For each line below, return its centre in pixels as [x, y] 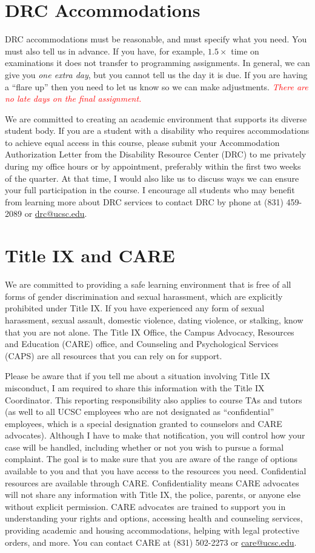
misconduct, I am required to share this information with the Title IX [135, 387]
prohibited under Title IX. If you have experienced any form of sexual [135, 308]
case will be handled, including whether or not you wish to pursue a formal [144, 447]
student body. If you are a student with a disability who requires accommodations [157, 131]
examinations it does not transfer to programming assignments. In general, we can [157, 63]
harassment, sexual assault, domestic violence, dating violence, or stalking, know [154, 320]
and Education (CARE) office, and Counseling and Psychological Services [142, 344]
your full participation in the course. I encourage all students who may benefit [150, 190]
